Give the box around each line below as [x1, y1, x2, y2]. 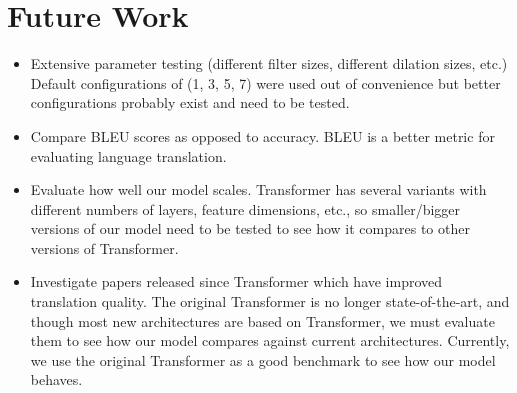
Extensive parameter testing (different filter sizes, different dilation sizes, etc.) [30, 53, 508, 74]
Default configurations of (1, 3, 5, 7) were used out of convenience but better [30, 72, 501, 93]
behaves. [30, 369, 83, 390]
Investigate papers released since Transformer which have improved [30, 271, 443, 292]
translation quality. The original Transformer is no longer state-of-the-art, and [30, 291, 510, 312]
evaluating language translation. [30, 145, 227, 166]
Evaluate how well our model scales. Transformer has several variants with [30, 179, 487, 200]
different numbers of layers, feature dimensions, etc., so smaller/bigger [30, 198, 461, 219]
